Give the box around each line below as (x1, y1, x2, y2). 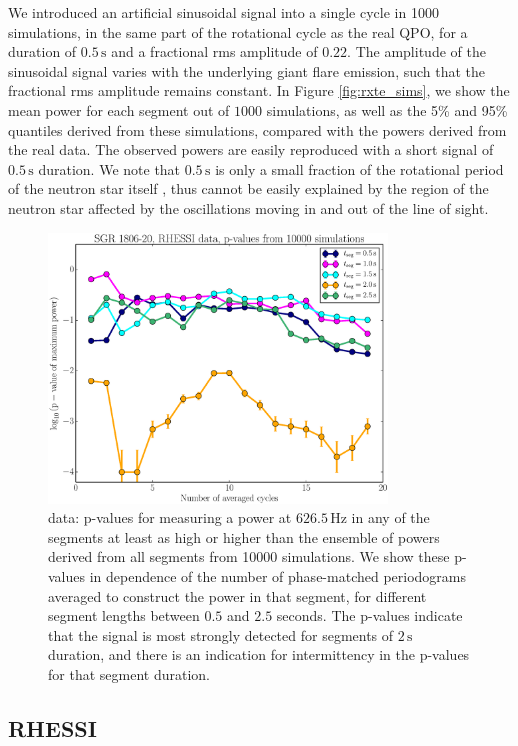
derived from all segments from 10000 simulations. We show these (48, 546, 450, 567)
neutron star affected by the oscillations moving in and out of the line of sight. (8, 197, 489, 218)
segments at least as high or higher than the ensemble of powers (48, 526, 440, 547)
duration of (8, 41, 77, 62)
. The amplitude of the (347, 41, 486, 62)
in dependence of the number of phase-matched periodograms (89, 565, 467, 586)
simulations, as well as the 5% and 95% (266, 99, 508, 120)
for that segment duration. (48, 663, 210, 684)
